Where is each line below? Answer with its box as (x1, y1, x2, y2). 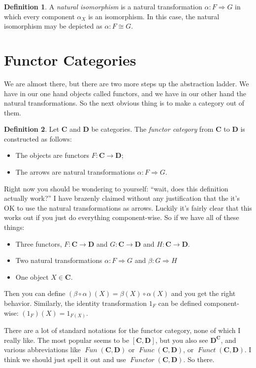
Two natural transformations (15, 255, 102, 265)
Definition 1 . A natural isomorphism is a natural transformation (4, 1, 202, 11)
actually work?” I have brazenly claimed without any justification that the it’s (4, 193, 240, 203)
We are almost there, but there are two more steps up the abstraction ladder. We (4, 78, 249, 88)
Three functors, (15, 238, 62, 249)
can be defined (158, 298, 202, 308)
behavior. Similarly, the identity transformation (4, 298, 147, 308)
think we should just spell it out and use (4, 354, 126, 364)
